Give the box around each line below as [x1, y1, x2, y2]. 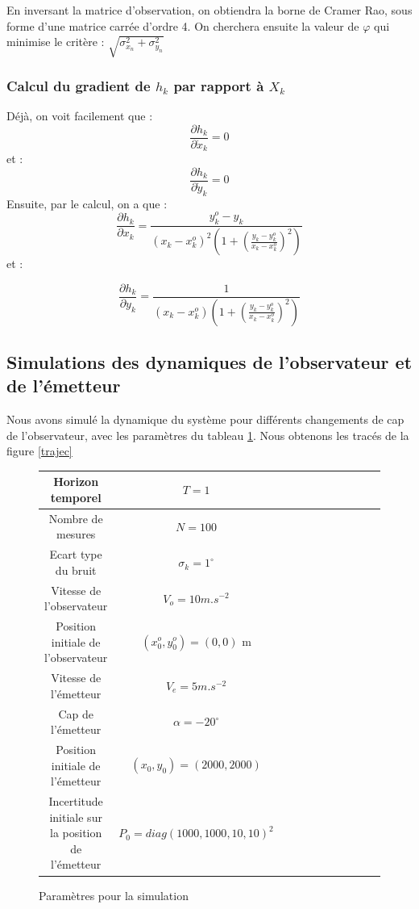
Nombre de [48, 509, 103, 526]
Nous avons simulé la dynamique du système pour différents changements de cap [6, 411, 404, 428]
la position [50, 824, 102, 841]
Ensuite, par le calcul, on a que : [6, 195, 168, 212]
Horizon [53, 473, 99, 490]
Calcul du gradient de [6, 75, 151, 95]
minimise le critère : [6, 33, 105, 50]
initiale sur [49, 808, 102, 825]
